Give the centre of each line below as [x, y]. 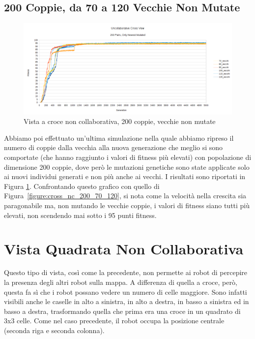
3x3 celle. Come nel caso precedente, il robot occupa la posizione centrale [114, 321]
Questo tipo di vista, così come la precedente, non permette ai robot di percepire [126, 272]
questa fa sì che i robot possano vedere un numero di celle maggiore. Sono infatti [126, 292]
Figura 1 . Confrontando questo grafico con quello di [82, 186]
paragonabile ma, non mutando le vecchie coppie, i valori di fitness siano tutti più [127, 205]
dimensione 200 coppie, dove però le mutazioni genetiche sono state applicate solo [127, 167]
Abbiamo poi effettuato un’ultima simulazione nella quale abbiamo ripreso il [119, 138]
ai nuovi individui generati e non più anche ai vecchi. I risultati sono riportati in [125, 176]
